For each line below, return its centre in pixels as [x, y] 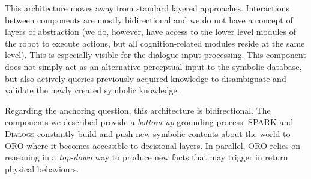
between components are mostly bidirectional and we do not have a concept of [149, 19]
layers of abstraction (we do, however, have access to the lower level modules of [151, 31]
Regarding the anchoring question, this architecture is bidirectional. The [138, 110]
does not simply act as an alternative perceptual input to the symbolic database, [153, 66]
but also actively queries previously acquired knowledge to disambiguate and [146, 78]
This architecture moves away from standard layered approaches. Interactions [147, 8]
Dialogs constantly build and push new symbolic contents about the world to [148, 133]
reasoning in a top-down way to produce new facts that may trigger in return [146, 157]
